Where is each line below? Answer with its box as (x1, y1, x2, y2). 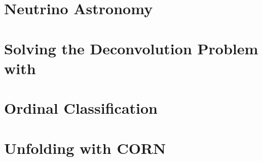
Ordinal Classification (4, 98, 158, 118)
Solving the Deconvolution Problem (4, 38, 258, 58)
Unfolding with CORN (4, 137, 166, 158)
